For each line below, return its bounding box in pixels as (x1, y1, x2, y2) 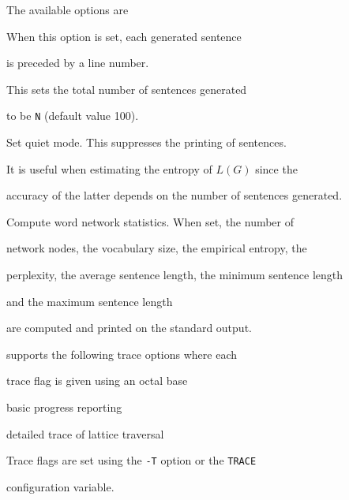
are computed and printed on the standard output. (6, 319, 252, 336)
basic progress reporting (6, 398, 122, 415)
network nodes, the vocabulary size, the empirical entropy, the (6, 240, 307, 256)
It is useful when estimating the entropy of (6, 160, 212, 177)
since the (255, 160, 298, 177)
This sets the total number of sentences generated (6, 80, 247, 97)
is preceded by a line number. (6, 54, 149, 71)
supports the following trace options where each (6, 345, 238, 362)
